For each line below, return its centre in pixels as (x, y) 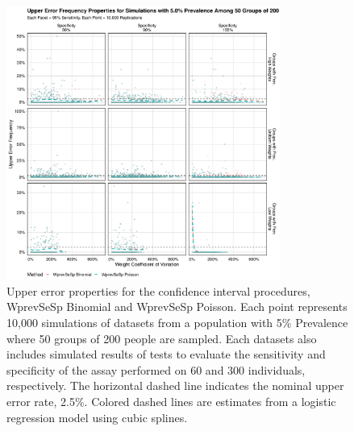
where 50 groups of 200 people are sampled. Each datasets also (162, 338)
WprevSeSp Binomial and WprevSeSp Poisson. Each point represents (177, 307)
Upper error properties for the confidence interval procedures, (158, 290)
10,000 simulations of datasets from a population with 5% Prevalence (177, 322)
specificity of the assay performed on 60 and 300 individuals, (156, 369)
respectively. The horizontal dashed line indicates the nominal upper (175, 385)
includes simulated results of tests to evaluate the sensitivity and (166, 354)
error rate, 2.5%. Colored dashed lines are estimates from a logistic (171, 401)
